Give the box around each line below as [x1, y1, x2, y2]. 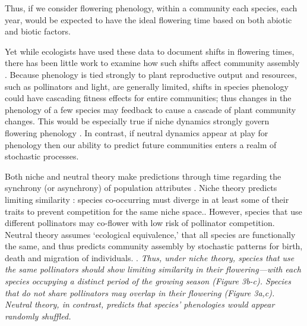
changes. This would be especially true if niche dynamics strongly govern [5, 115, 270, 127]
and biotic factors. [5, 25, 71, 37]
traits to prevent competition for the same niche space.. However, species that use [5, 205, 302, 217]
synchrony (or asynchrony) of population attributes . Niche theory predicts [5, 181, 277, 194]
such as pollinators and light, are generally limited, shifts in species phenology [5, 80, 289, 92]
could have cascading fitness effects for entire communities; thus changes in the [5, 92, 292, 104]
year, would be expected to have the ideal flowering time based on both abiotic [5, 13, 292, 26]
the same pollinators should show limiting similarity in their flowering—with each [5, 263, 301, 275]
